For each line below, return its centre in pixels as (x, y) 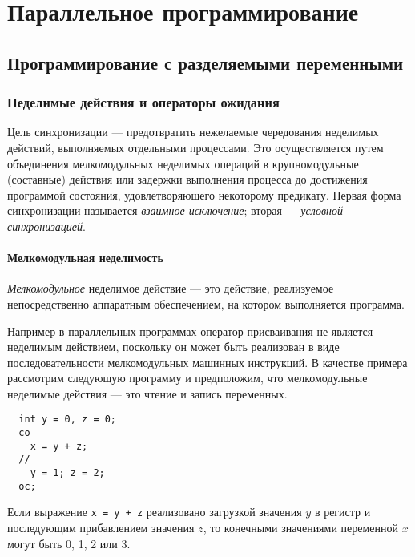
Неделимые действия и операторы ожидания (143, 102)
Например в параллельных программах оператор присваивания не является (190, 331)
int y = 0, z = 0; (68, 420)
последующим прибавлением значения (101, 528)
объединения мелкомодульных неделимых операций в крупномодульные (183, 163)
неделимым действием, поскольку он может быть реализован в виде (173, 347)
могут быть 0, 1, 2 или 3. (69, 543)
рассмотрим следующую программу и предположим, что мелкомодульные (187, 378)
